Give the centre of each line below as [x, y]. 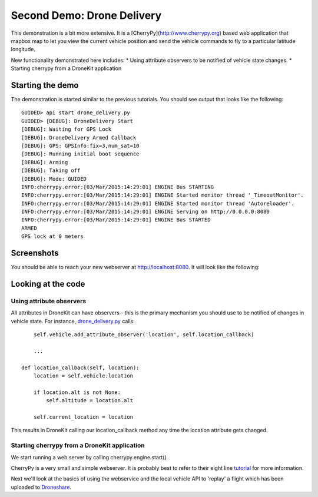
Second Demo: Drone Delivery [86, 15]
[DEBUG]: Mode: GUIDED [54, 179]
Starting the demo [45, 85]
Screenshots [35, 253]
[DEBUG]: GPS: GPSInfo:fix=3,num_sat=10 [80, 145]
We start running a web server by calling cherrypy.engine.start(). [90, 457]
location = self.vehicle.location [83, 376]
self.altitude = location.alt [90, 401]
